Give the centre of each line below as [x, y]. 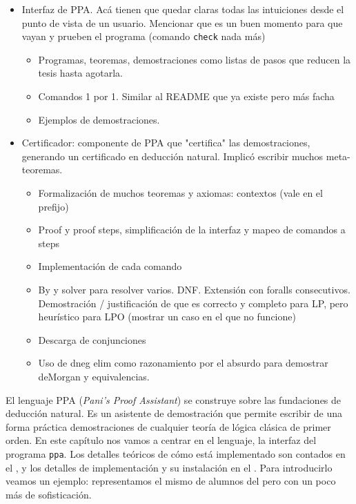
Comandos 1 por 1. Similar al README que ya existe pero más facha [186, 96]
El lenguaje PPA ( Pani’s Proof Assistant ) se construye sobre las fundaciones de [174, 399]
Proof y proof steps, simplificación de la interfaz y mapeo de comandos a [192, 230]
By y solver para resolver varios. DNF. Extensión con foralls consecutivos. [194, 289]
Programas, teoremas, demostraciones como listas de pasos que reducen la [195, 59]
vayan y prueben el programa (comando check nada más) [144, 36]
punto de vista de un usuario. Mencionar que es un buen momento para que [182, 22]
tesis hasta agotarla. [80, 73]
